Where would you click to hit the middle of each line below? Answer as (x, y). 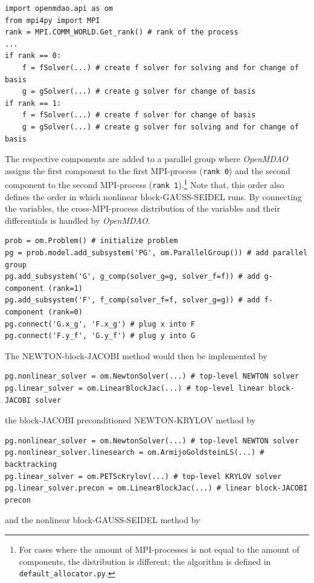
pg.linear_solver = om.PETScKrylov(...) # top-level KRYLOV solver (143, 476)
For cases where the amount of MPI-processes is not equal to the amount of (159, 549)
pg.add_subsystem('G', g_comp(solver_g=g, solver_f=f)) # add (133, 277)
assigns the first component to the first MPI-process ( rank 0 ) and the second (148, 170)
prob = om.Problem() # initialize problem (91, 241)
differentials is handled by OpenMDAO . (78, 220)
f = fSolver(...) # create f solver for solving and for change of (160, 67)
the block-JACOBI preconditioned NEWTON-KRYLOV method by (130, 420)
